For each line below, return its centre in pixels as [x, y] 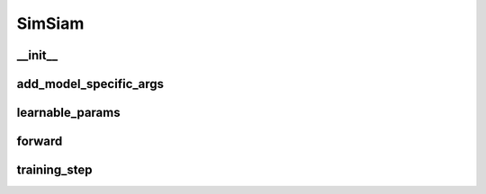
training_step [54, 170]
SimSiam [50, 23]
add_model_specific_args [90, 84]
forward [40, 141]
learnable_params [68, 113]
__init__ [37, 55]
